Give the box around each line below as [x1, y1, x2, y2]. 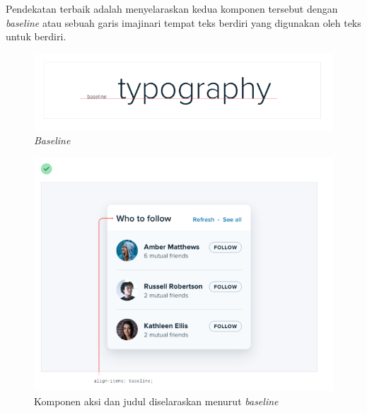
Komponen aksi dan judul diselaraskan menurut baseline [34, 393, 279, 408]
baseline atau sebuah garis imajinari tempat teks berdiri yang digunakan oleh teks [6, 15, 361, 30]
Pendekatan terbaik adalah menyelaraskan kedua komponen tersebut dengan [6, 1, 338, 16]
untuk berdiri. [6, 29, 66, 44]
